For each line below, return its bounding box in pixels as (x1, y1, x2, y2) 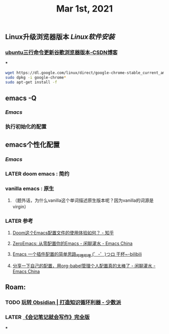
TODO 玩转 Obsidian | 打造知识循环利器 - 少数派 (5, 299, 122, 306)
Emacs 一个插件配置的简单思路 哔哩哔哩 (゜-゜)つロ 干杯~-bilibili (12, 251, 142, 258)
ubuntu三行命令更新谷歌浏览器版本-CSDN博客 (5, 49, 118, 56)
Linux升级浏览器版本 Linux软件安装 (5, 33, 115, 41)
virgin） (12, 203, 29, 209)
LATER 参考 (5, 217, 34, 224)
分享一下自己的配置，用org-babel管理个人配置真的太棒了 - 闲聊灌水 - (12, 263, 156, 269)
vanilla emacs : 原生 (5, 185, 54, 192)
